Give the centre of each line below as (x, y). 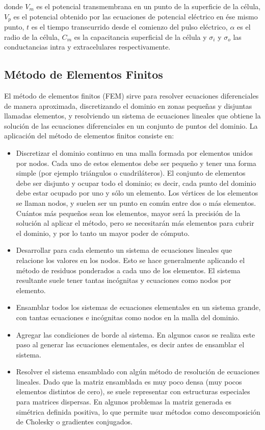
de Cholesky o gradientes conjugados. (74, 422)
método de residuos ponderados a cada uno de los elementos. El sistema (128, 270)
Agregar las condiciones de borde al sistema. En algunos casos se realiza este (136, 334)
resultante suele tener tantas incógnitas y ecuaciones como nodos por (124, 280)
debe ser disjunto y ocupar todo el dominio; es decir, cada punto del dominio (136, 183)
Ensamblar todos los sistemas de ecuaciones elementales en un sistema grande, (138, 307)
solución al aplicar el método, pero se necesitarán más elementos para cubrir (135, 223)
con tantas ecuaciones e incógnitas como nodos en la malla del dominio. (128, 317)
